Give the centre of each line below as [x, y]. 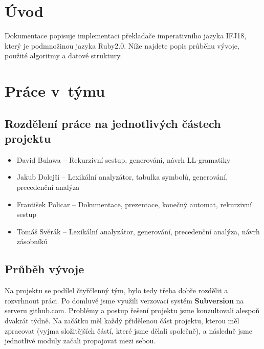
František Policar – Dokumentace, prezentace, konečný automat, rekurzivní [134, 204]
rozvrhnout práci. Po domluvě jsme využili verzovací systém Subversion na [124, 300]
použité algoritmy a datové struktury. [63, 56]
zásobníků [32, 241]
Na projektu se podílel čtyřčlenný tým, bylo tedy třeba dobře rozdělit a [116, 290]
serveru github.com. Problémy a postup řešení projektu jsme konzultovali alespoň [132, 310]
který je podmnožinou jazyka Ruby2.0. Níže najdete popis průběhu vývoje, [122, 45]
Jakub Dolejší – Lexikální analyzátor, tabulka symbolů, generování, [122, 177]
